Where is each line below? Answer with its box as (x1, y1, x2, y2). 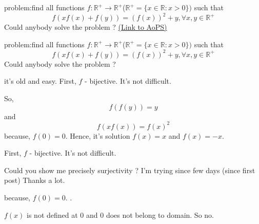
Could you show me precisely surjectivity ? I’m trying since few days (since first (4, 164, 255, 175)
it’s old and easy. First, (4, 76, 76, 86)
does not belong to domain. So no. (106, 209, 214, 220)
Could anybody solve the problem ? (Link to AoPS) (4, 22, 167, 32)
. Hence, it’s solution (65, 130, 130, 141)
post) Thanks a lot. (4, 175, 65, 185)
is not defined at (27, 209, 78, 220)
